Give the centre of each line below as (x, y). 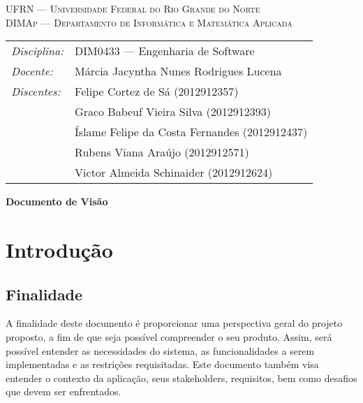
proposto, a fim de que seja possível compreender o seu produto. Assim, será (169, 336)
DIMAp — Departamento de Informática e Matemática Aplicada (149, 22)
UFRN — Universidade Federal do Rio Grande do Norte (133, 8)
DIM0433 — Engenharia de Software (165, 51)
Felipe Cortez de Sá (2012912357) (157, 91)
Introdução (59, 249)
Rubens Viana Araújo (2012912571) (162, 152)
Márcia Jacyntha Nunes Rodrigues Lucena (178, 71)
